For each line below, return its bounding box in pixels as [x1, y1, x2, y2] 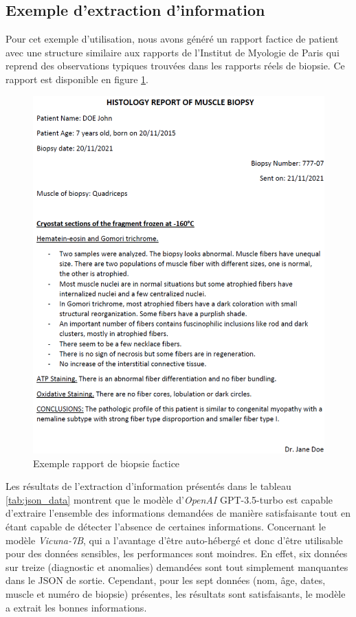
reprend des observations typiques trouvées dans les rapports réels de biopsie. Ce [5, 58, 345, 73]
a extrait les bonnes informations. [5, 600, 147, 614]
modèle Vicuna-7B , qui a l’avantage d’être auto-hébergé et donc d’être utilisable [5, 532, 343, 547]
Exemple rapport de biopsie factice [33, 456, 180, 470]
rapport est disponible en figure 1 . [5, 71, 148, 86]
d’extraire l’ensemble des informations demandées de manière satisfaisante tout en [5, 506, 351, 520]
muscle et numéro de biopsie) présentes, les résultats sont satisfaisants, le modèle [5, 587, 346, 601]
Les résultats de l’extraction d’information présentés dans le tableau [5, 479, 291, 493]
